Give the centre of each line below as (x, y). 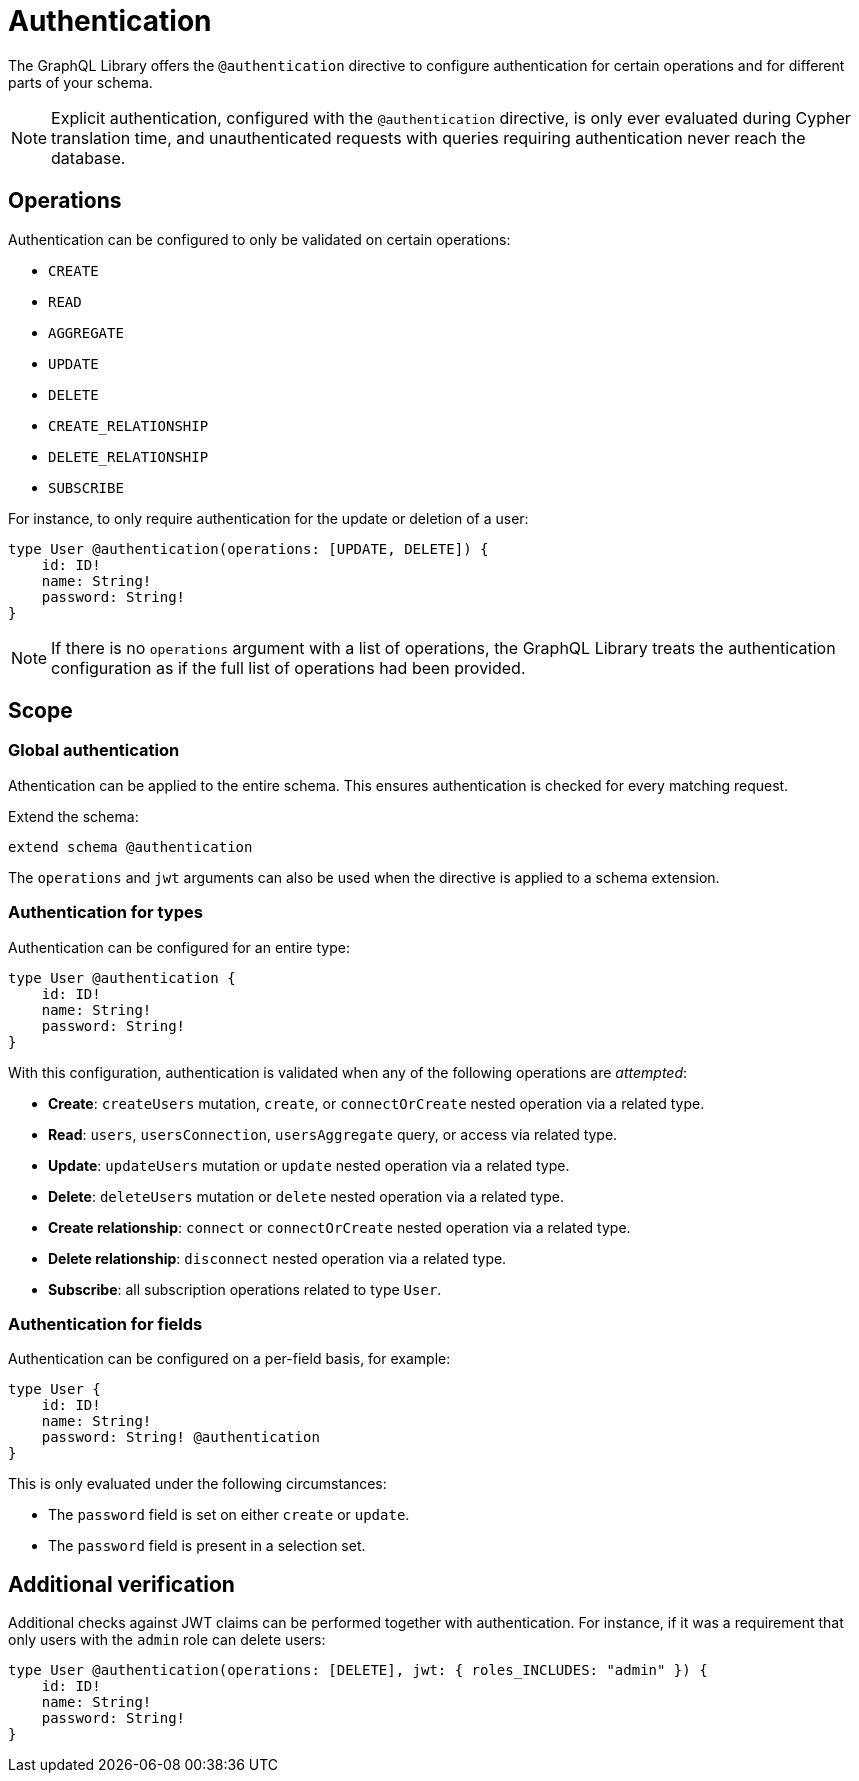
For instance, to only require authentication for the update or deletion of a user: (268, 518)
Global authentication (94, 750)
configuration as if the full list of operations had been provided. (288, 667)
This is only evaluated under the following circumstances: (197, 1484)
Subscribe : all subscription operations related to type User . (245, 1289)
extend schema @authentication (130, 846)
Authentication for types (105, 912)
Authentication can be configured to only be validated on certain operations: (259, 239)
